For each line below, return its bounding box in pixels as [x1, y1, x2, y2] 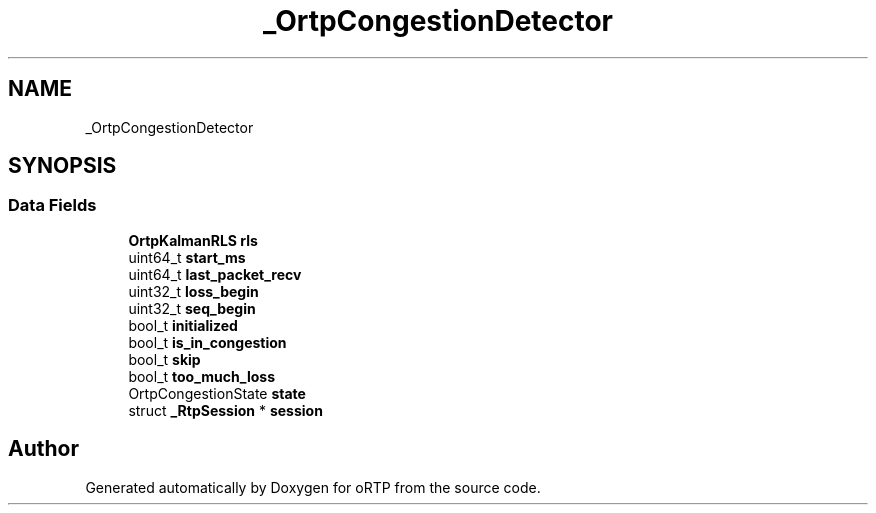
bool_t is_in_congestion [128, 333, 287, 351]
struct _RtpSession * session [128, 401, 323, 419]
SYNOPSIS [8, 153, 117, 179]
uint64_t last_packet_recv [128, 265, 302, 283]
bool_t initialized [128, 316, 238, 334]
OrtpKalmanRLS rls [128, 231, 258, 249]
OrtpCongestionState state [128, 384, 306, 402]
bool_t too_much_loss [128, 367, 275, 385]
